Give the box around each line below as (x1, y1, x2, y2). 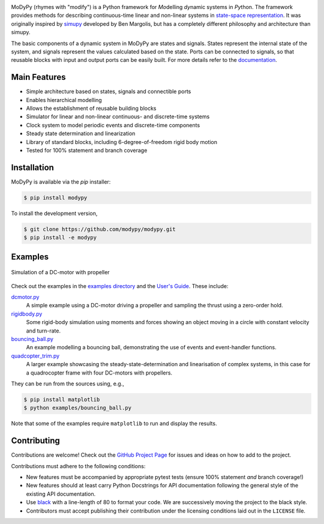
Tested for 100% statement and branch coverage (26, 146, 148, 154)
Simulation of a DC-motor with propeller (11, 269, 110, 276)
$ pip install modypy (23, 194, 88, 201)
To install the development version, (11, 209, 98, 217)
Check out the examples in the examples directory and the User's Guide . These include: (11, 282, 229, 289)
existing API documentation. (26, 490, 96, 498)
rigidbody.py (11, 310, 43, 318)
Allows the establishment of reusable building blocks (26, 105, 157, 112)
